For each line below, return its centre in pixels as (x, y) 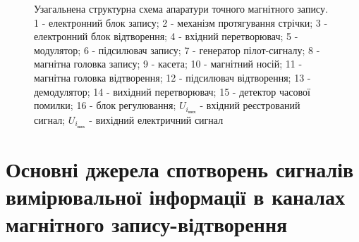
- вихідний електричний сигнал (156, 120)
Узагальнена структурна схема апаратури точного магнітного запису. (181, 8)
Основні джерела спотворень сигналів (180, 169)
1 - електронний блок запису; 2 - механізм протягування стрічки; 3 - (181, 22)
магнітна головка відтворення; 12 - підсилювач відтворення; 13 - (172, 77)
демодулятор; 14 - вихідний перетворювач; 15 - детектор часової (172, 91)
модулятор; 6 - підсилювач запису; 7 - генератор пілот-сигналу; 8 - (177, 50)
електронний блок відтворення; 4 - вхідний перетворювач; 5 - (166, 36)
